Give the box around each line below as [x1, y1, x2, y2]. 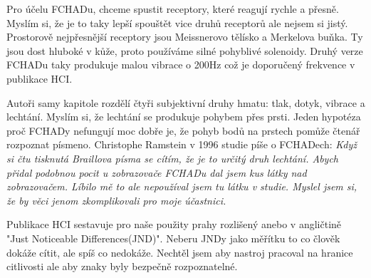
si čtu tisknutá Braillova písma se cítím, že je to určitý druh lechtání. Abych [6, 150, 339, 165]
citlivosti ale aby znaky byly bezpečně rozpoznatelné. [6, 259, 238, 274]
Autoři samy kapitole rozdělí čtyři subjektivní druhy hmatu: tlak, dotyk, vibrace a [6, 95, 365, 110]
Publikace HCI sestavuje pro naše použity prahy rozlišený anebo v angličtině [6, 217, 342, 232]
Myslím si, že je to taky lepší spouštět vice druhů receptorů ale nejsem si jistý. [6, 15, 348, 30]
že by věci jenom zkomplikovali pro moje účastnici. [6, 192, 226, 207]
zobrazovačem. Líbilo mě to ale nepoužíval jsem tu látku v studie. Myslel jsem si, [6, 179, 357, 194]
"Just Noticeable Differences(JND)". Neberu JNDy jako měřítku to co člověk [6, 230, 340, 245]
